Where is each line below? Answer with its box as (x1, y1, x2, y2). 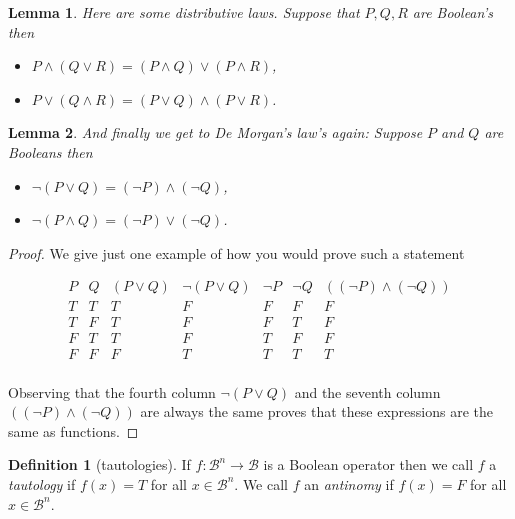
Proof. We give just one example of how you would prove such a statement (8, 242, 465, 263)
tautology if (8, 473, 76, 494)
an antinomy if (304, 473, 394, 494)
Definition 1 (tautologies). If (8, 454, 191, 475)
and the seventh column (294, 381, 441, 402)
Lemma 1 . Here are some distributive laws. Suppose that (8, 2, 360, 22)
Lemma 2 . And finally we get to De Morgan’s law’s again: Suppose (8, 122, 423, 143)
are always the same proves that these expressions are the (140, 401, 493, 422)
